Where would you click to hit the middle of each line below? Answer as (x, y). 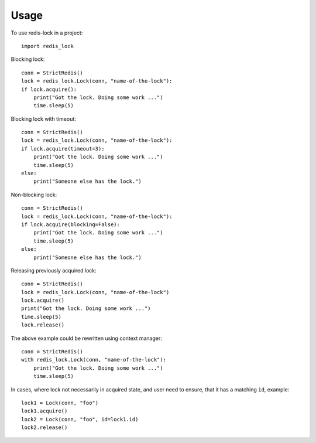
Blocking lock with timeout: (43, 119)
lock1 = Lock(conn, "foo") (60, 403)
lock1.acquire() (44, 411)
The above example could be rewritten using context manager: (86, 338)
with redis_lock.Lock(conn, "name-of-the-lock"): (94, 360)
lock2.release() (44, 427)
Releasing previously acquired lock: (54, 270)
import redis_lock (48, 46)
